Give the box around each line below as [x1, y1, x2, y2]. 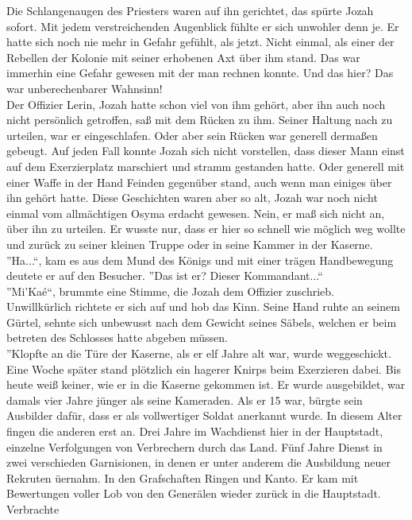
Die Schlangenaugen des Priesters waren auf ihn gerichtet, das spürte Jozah [6, 2, 374, 18]
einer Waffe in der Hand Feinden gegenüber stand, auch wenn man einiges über [6, 173, 392, 190]
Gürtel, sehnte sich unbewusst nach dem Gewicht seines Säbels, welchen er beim [6, 313, 397, 330]
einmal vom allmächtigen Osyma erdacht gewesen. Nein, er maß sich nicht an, [6, 204, 385, 221]
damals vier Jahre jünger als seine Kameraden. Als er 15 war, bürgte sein [6, 391, 363, 408]
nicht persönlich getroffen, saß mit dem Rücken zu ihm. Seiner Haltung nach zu [6, 111, 393, 128]
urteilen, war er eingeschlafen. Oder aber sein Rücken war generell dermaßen [6, 126, 378, 143]
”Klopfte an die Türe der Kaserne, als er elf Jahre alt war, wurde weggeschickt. [6, 345, 391, 362]
